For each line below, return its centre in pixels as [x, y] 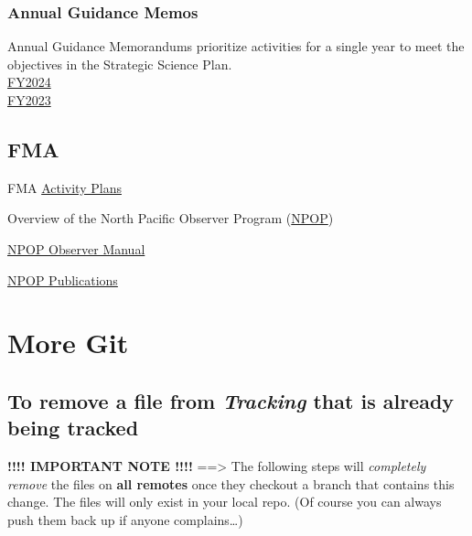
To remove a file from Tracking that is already [231, 400]
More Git [68, 343]
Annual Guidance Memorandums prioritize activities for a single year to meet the [236, 46]
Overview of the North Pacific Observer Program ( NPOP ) [171, 218]
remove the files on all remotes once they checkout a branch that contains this [231, 483]
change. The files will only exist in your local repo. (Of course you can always [225, 502]
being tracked [73, 428]
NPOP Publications [63, 279]
